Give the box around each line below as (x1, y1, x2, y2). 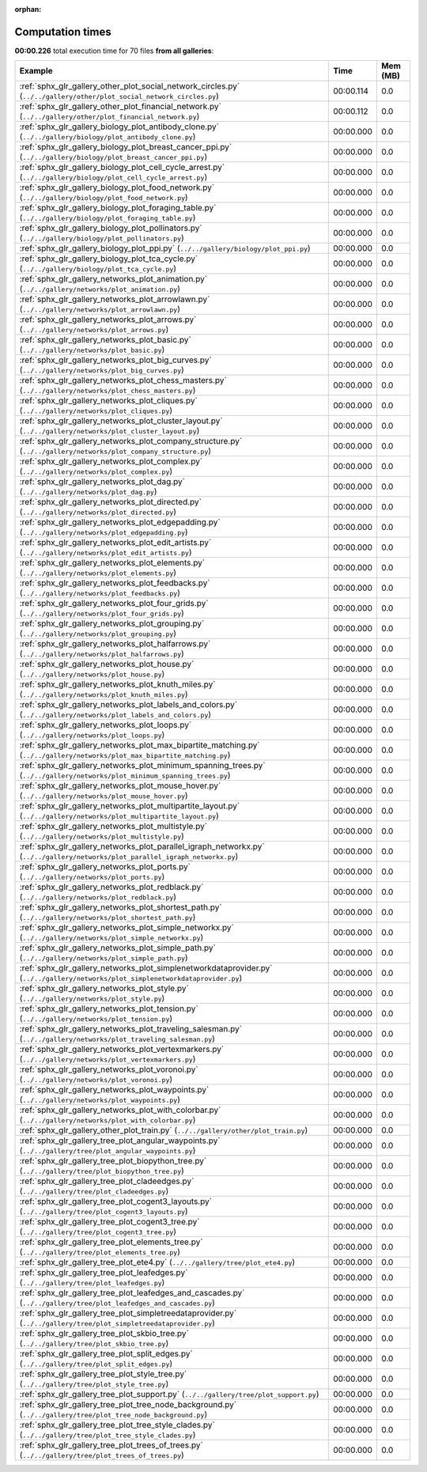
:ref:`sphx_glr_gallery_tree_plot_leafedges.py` (19, 1267, 188, 1278)
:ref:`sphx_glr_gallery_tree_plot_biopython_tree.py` (19, 1156, 207, 1167)
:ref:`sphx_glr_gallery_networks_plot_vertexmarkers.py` (19, 1044, 225, 1055)
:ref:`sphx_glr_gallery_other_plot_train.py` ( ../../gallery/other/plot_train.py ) (19, 1125, 308, 1136)
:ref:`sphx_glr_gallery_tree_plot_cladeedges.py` (19, 1175, 195, 1186)
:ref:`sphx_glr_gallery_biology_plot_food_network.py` (19, 182, 215, 193)
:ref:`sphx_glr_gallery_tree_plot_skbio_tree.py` (19, 1328, 190, 1339)
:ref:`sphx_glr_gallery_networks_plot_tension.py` (19, 1003, 198, 1014)
